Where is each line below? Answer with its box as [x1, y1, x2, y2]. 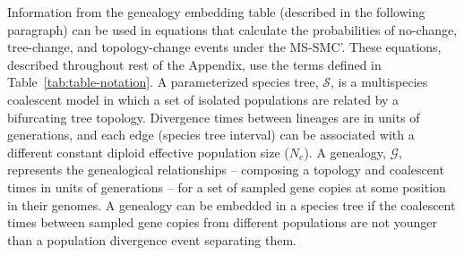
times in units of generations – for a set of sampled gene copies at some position [7, 177, 446, 196]
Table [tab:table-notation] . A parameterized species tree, [7, 72, 319, 91]
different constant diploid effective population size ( [7, 142, 289, 161]
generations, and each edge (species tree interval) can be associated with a [7, 125, 415, 144]
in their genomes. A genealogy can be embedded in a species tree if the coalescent [7, 195, 456, 214]
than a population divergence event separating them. [7, 230, 296, 249]
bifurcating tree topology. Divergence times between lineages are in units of [7, 107, 420, 126]
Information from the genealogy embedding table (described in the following [7, 3, 425, 21]
